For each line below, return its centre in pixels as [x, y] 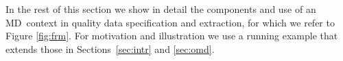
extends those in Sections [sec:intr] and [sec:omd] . [110, 48]
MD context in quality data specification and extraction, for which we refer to [170, 22]
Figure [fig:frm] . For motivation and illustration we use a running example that [172, 36]
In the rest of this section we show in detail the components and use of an [161, 9]
